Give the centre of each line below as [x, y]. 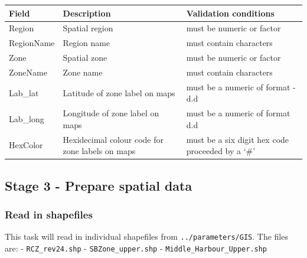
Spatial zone [85, 58]
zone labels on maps [99, 151]
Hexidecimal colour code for [113, 139]
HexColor [26, 145]
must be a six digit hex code [238, 139]
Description [87, 13]
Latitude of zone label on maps [119, 92]
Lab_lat [24, 92]
